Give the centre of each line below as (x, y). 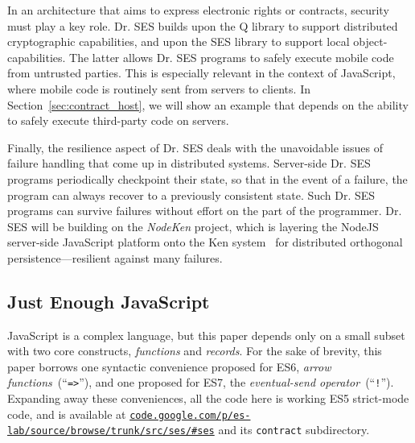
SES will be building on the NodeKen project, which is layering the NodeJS (193, 226)
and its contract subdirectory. (294, 430)
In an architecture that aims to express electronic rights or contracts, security (198, 10)
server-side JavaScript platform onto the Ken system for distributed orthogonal (205, 242)
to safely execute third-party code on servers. (118, 120)
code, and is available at (67, 414)
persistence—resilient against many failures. (115, 257)
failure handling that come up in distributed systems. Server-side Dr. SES (189, 163)
